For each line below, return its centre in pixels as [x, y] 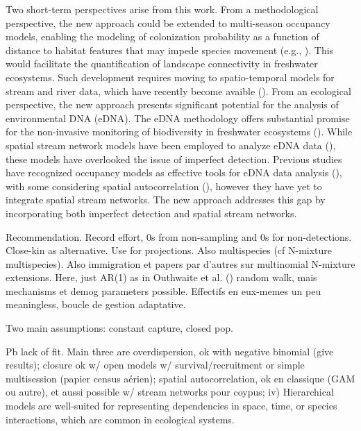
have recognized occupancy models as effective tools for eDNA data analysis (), [174, 172]
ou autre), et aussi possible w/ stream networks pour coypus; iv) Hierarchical [170, 392]
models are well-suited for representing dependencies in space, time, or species [171, 406]
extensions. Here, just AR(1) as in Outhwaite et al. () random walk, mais [161, 277]
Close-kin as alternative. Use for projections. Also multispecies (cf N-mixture [169, 250]
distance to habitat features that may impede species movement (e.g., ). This [170, 50]
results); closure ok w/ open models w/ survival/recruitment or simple [155, 365]
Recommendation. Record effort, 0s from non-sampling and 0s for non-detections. [179, 236]
